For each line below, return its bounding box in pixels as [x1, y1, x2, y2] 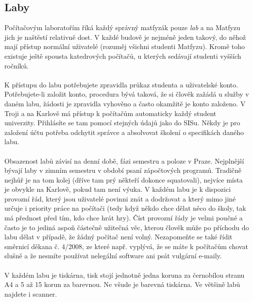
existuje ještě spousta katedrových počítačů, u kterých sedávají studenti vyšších [4, 50, 241, 61]
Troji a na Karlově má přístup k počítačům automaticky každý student [4, 108, 217, 118]
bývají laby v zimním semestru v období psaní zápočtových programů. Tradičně [4, 165, 242, 175]
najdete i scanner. [4, 288, 57, 299]
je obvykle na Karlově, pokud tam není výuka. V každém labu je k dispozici [4, 184, 231, 194]
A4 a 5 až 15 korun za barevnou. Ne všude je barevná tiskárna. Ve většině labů [4, 279, 240, 289]
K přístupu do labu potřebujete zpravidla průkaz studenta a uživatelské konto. [4, 79, 238, 89]
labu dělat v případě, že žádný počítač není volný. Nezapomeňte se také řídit [4, 232, 233, 242]
